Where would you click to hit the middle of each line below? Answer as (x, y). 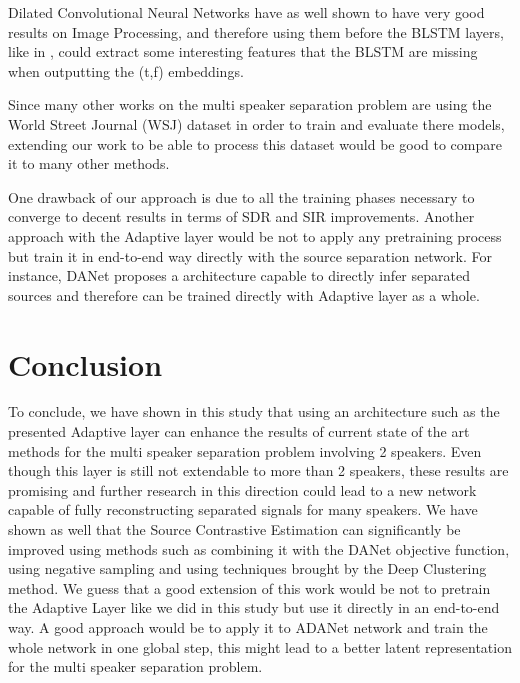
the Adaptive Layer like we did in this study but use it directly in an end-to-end (254, 607)
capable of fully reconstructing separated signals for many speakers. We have (243, 509)
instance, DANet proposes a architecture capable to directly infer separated (239, 275)
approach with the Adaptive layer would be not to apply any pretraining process (255, 235)
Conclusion (85, 363)
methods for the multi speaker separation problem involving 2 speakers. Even (245, 450)
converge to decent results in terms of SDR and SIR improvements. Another (241, 216)
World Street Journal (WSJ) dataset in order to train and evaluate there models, (256, 123)
